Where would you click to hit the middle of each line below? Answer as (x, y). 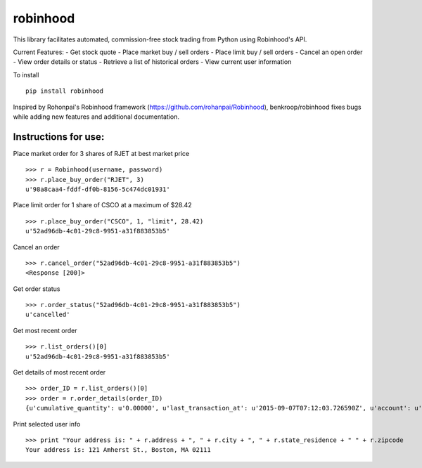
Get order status (37, 289)
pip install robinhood (65, 91)
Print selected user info (47, 424)
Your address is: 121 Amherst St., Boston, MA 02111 (118, 450)
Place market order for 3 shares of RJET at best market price (101, 153)
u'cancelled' (48, 315)
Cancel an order (36, 247)
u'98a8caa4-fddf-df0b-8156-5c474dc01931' (98, 189)
